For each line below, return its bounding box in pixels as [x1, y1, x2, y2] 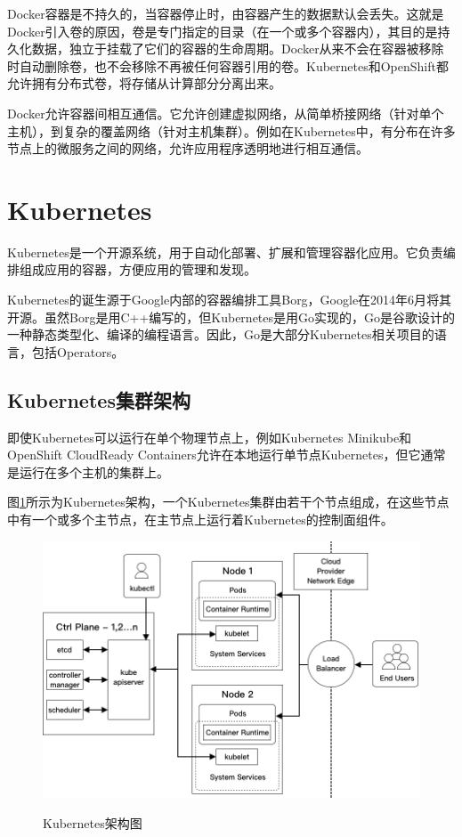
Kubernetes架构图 [43, 813, 142, 832]
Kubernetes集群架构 [7, 386, 190, 413]
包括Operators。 [31, 342, 125, 361]
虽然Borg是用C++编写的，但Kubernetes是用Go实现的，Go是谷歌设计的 [44, 307, 456, 326]
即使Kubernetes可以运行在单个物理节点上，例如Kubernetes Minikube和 [7, 427, 412, 446]
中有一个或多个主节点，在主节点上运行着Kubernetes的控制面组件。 [7, 510, 393, 529]
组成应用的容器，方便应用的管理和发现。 [19, 260, 256, 279]
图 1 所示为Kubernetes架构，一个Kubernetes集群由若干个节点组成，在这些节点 [7, 492, 450, 511]
